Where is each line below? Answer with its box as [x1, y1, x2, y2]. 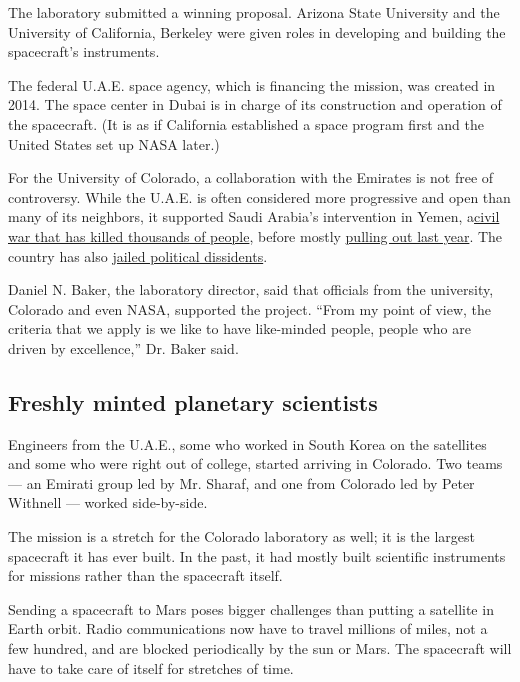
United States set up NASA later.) [8, 133, 220, 154]
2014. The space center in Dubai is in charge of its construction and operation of [8, 94, 502, 115]
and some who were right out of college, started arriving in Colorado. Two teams [8, 453, 503, 474]
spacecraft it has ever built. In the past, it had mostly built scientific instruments [8, 545, 506, 566]
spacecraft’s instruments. [8, 41, 160, 62]
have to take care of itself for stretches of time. [8, 657, 294, 678]
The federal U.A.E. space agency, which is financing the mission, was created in [8, 74, 496, 95]
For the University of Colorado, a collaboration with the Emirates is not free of [8, 167, 494, 188]
